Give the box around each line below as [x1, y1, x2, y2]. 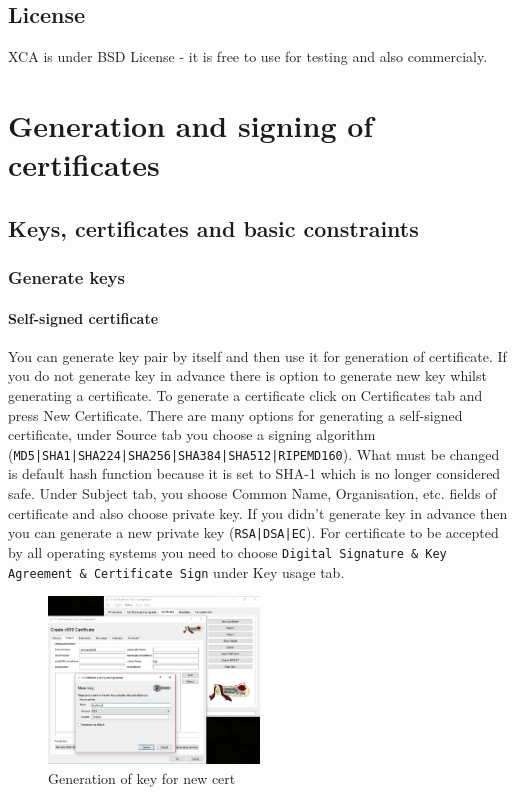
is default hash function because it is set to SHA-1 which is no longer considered [8, 463, 501, 484]
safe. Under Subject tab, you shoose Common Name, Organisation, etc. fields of [8, 483, 497, 503]
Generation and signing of [8, 104, 374, 145]
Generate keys [8, 265, 125, 290]
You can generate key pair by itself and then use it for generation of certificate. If [8, 345, 507, 366]
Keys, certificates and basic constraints [8, 212, 419, 243]
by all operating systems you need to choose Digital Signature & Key [8, 541, 447, 562]
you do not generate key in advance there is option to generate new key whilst [8, 365, 487, 386]
